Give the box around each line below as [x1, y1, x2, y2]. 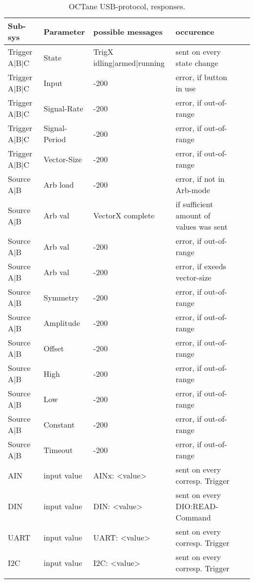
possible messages [93, 25, 163, 37]
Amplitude [43, 317, 80, 328]
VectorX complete [93, 210, 154, 221]
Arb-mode [175, 184, 210, 195]
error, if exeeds [175, 260, 226, 272]
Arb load [43, 178, 74, 190]
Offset [43, 342, 64, 354]
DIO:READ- [175, 500, 218, 512]
